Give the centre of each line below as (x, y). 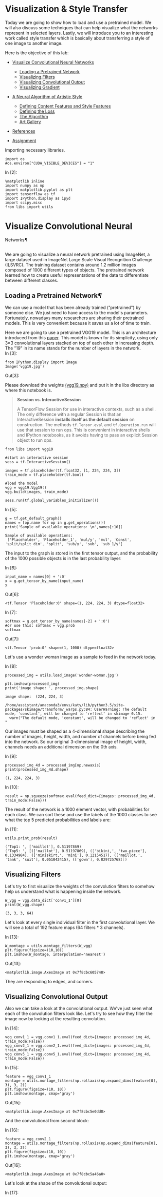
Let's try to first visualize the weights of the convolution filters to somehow (80, 886)
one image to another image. (34, 43)
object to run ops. (35, 440)
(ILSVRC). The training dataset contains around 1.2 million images (71, 265)
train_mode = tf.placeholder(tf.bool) (44, 475)
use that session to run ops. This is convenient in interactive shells (83, 430)
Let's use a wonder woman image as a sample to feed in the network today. (81, 657)
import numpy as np (25, 186)
